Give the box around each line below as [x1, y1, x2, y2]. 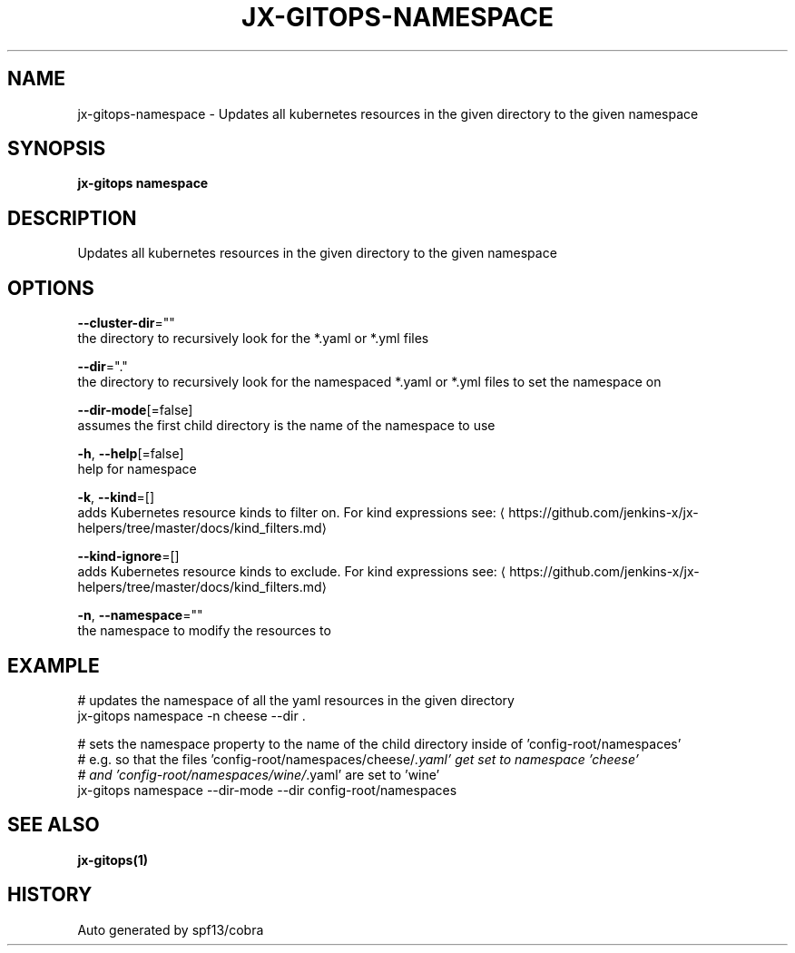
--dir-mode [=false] [77, 402, 193, 418]
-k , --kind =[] [77, 489, 155, 506]
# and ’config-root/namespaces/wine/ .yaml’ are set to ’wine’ [77, 766, 440, 782]
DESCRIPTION [7, 206, 137, 230]
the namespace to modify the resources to [77, 623, 331, 639]
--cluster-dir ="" [77, 315, 175, 331]
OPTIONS [7, 276, 94, 300]
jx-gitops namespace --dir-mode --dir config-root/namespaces [77, 781, 457, 798]
